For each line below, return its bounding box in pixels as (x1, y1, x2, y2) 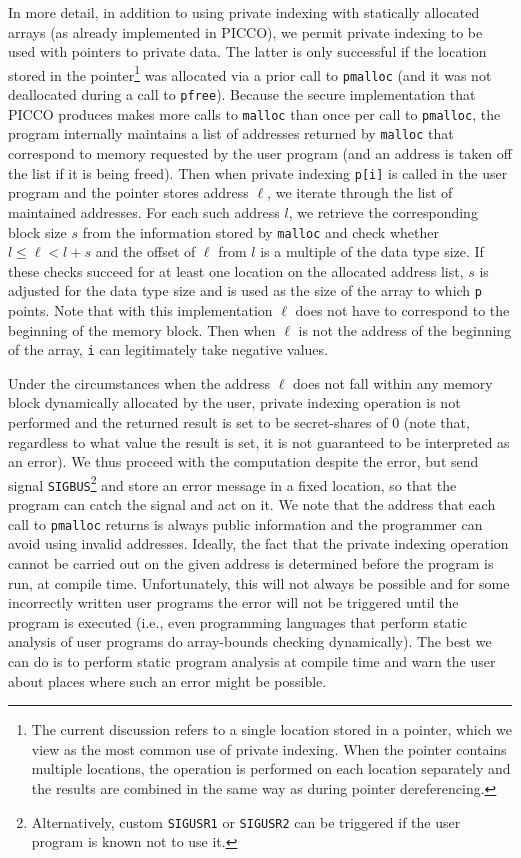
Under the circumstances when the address (8, 372, 271, 393)
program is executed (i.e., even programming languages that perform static (8, 611, 467, 632)
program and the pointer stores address (8, 182, 249, 203)
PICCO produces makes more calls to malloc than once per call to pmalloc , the (8, 103, 501, 124)
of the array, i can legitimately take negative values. (8, 339, 328, 360)
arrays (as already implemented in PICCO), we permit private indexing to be (8, 21, 483, 42)
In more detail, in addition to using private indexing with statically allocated (8, 2, 480, 22)
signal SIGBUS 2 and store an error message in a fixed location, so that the (8, 471, 457, 495)
